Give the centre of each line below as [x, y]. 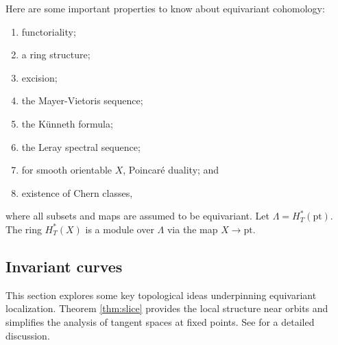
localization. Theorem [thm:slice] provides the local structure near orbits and [167, 308]
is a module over [120, 229]
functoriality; [49, 31]
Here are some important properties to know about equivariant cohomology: [165, 8]
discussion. [28, 335]
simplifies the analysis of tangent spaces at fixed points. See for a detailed [160, 321]
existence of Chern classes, [77, 192]
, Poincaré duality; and [171, 170]
